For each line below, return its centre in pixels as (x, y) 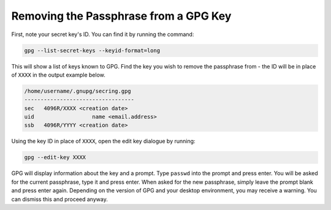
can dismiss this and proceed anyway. (60, 199)
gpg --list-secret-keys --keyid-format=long (92, 50)
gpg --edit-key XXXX (55, 157)
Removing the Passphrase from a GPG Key (121, 16)
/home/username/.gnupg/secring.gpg (78, 91)
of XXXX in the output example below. (58, 75)
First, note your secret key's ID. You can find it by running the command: (103, 34)
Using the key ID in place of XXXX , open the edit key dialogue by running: (103, 141)
